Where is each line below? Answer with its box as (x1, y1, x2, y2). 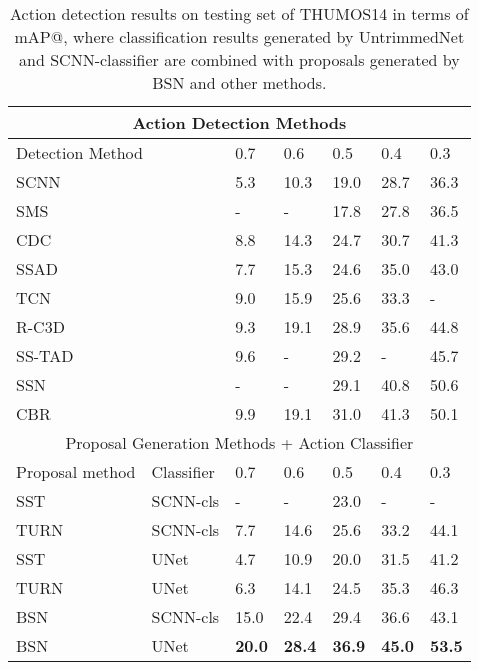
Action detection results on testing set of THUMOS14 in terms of (10, 2, 469, 25)
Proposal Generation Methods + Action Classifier (65, 431, 414, 454)
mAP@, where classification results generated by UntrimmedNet (14, 25, 465, 48)
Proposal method (16, 460, 136, 483)
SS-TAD (16, 344, 74, 367)
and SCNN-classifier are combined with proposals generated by (19, 48, 460, 71)
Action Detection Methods (132, 111, 347, 134)
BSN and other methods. (152, 71, 327, 94)
